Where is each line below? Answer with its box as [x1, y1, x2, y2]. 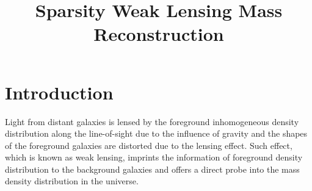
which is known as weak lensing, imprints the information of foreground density [5, 151, 303, 164]
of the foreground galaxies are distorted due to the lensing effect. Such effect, [5, 139, 292, 151]
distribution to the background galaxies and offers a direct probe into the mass [5, 162, 300, 175]
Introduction [5, 79, 114, 104]
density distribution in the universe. [5, 175, 139, 187]
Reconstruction [93, 21, 224, 46]
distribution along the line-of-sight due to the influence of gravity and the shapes [5, 127, 308, 140]
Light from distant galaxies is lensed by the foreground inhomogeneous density [5, 115, 299, 128]
